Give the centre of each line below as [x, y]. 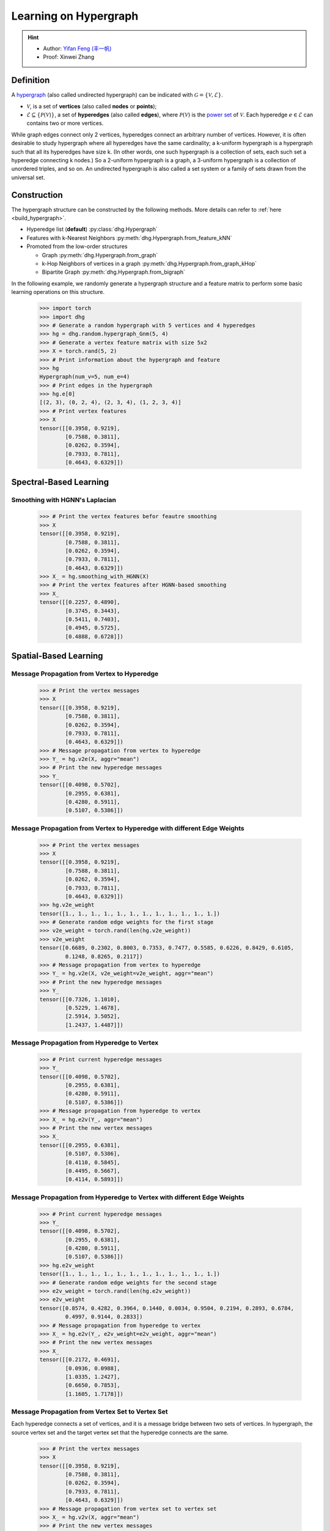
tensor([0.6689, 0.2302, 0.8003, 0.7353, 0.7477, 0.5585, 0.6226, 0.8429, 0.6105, [167, 948]
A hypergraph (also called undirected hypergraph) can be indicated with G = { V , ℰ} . [117, 95]
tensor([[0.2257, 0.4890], [80, 602]
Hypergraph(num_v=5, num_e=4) [85, 377]
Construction [37, 195]
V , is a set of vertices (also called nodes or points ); [92, 106]
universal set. [28, 177]
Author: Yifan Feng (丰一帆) [77, 48]
